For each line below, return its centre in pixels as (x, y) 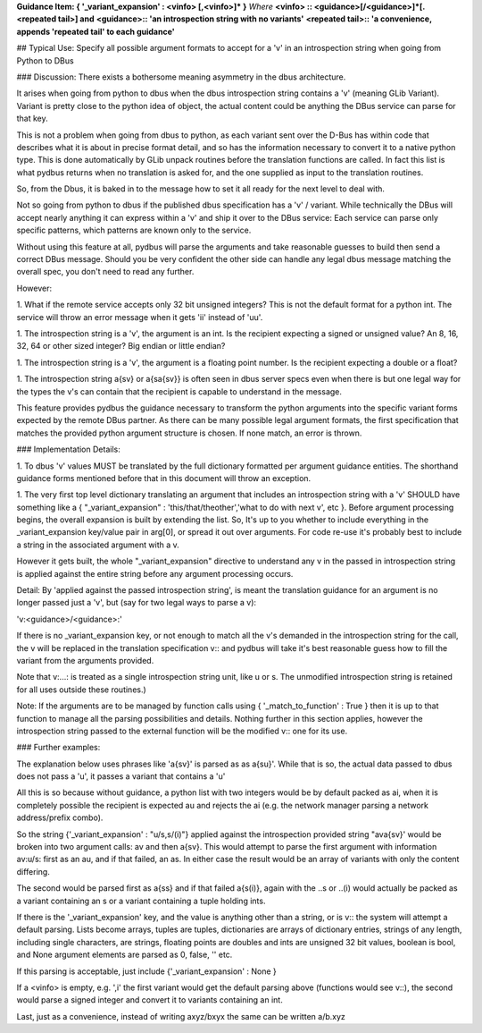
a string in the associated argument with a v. (98, 545)
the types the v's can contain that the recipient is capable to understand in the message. (179, 391)
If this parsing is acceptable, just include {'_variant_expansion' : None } (146, 971)
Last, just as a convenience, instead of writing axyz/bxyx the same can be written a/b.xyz (181, 1016)
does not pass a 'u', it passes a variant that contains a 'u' (121, 776)
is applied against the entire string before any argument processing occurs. (155, 573)
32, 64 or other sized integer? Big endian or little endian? (121, 346)
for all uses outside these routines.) (81, 690)
